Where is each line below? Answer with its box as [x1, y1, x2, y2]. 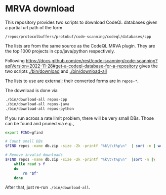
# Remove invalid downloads [5, 152, 63, 157]
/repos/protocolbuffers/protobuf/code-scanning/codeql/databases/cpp [5, 34, 152, 39]
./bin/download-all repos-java [5, 101, 70, 106]
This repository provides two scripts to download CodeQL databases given [5, 19, 158, 25]
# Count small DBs [5, 139, 43, 144]
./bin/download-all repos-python [5, 106, 74, 111]
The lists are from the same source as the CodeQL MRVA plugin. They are [5, 43, 156, 49]
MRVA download [5, 3, 75, 14]
